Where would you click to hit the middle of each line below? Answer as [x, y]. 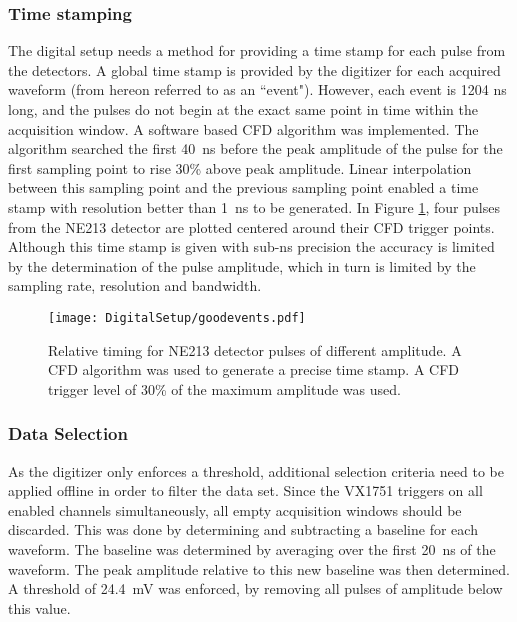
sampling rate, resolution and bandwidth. [135, 285]
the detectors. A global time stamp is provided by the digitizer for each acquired [254, 69]
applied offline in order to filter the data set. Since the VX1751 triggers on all [245, 490]
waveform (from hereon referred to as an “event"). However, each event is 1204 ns [257, 89]
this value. [39, 607]
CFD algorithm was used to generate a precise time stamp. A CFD [254, 369]
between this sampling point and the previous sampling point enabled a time [243, 187]
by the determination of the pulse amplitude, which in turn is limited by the [242, 265]
